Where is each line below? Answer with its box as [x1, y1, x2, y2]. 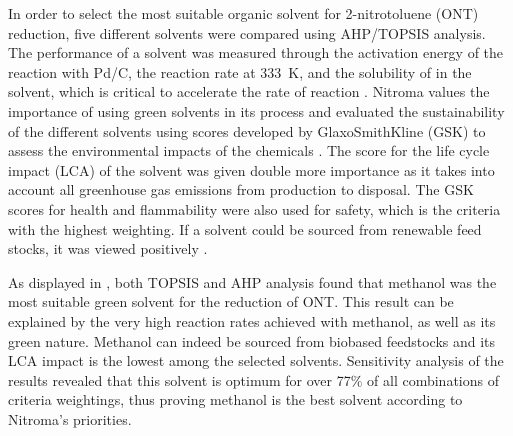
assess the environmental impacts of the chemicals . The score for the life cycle [8, 140, 490, 161]
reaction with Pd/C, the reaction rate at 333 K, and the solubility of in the [8, 61, 472, 82]
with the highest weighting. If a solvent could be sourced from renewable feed [8, 218, 482, 239]
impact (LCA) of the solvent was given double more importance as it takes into [8, 159, 495, 180]
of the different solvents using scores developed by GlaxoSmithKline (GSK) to [8, 120, 486, 141]
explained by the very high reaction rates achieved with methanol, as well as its [8, 310, 496, 331]
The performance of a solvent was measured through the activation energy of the [8, 42, 504, 63]
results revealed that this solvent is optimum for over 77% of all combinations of [8, 369, 499, 390]
